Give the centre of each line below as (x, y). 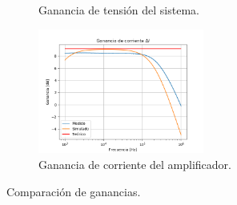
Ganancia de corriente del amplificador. (135, 164)
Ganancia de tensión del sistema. (119, 10)
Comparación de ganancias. (74, 191)
